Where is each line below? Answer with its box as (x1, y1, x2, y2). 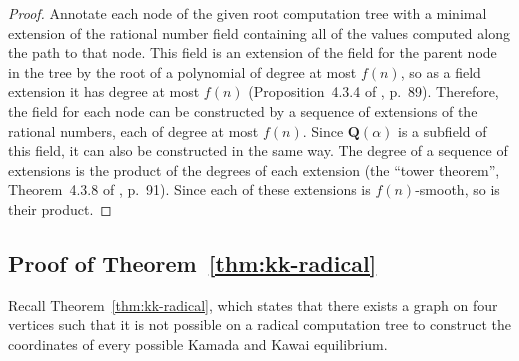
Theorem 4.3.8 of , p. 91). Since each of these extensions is (8, 179, 371, 200)
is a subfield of (398, 120, 487, 141)
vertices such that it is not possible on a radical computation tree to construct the (8, 314, 512, 335)
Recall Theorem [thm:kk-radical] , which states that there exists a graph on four (8, 294, 498, 315)
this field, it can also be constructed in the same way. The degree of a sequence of (8, 140, 508, 161)
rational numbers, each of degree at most (8, 120, 259, 141)
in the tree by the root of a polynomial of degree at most (8, 61, 357, 82)
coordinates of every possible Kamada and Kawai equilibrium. (8, 333, 388, 354)
